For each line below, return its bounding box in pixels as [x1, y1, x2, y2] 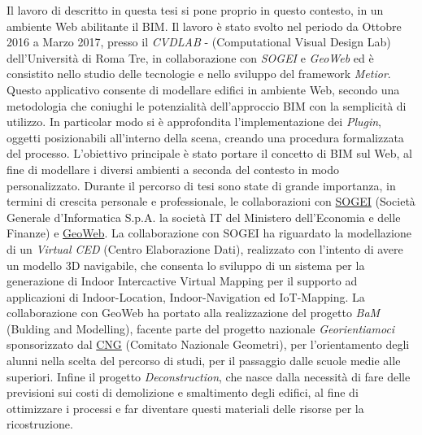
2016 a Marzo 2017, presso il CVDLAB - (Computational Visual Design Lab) [7, 33, 391, 50]
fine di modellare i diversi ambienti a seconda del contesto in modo [7, 160, 340, 177]
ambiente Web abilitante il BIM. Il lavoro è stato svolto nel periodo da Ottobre [7, 17, 402, 34]
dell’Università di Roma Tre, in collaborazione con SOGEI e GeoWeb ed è [7, 49, 374, 66]
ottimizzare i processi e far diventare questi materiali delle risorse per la [7, 399, 364, 416]
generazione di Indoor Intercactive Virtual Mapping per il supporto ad [7, 272, 358, 289]
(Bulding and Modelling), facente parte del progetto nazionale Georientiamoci [7, 320, 395, 337]
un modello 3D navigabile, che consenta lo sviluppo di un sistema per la [7, 256, 365, 273]
